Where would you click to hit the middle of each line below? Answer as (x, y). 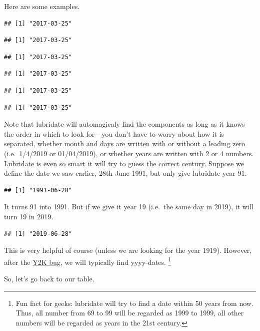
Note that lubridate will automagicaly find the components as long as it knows (124, 124)
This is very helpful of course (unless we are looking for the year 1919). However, (128, 250)
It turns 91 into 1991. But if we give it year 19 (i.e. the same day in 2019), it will (129, 207)
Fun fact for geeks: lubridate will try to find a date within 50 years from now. (134, 303)
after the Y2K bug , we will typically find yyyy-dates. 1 (88, 261)
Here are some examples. (42, 6)
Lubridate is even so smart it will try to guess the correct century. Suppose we (124, 163)
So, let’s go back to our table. (49, 278)
